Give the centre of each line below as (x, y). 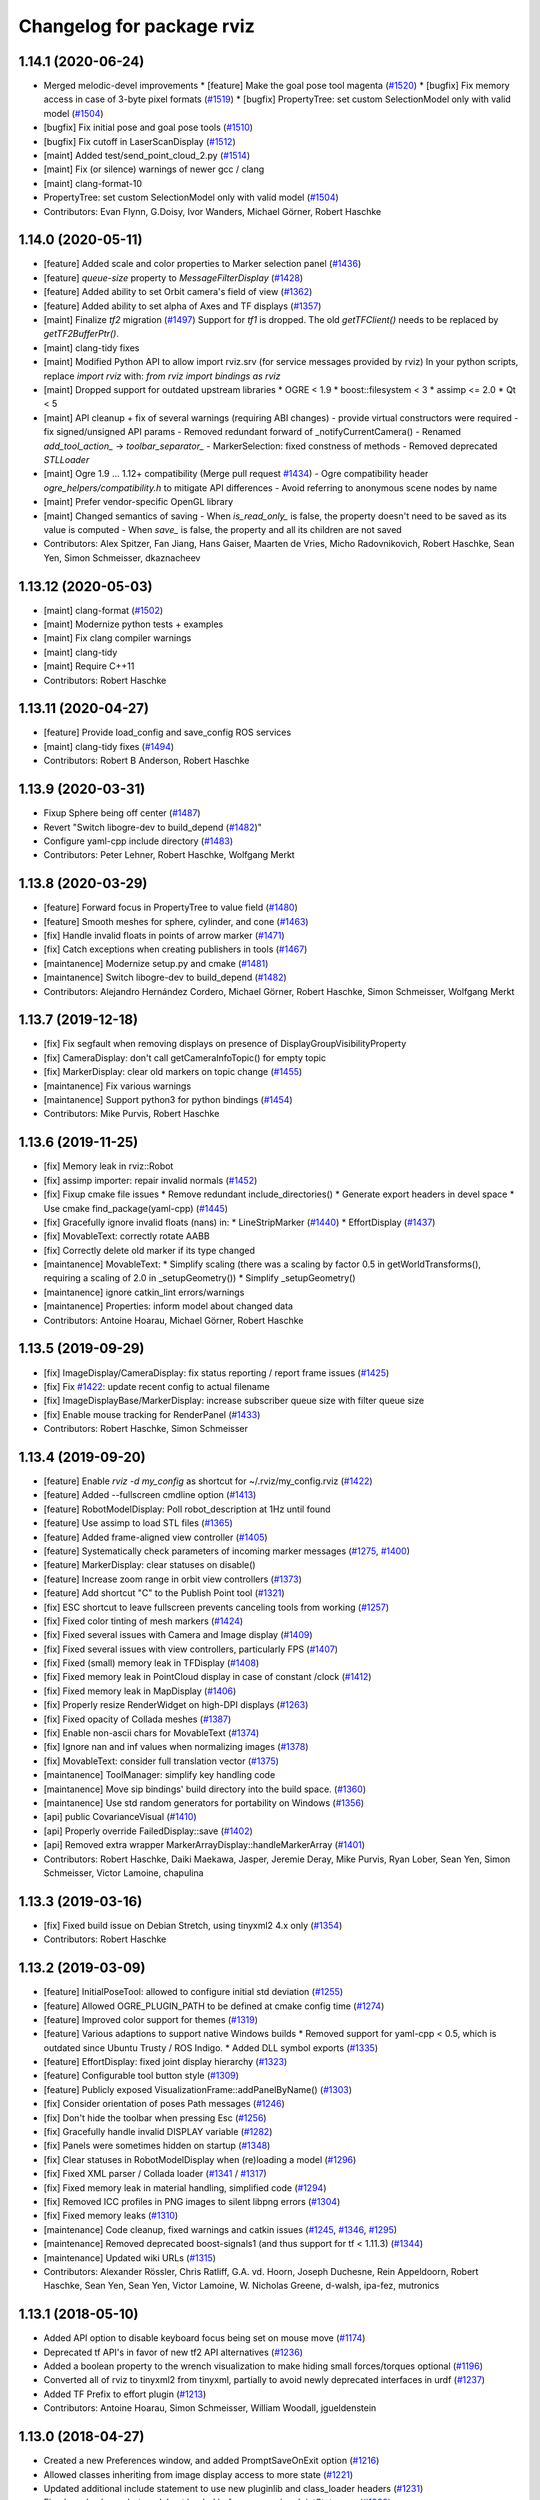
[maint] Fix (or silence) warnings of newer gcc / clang (154, 169)
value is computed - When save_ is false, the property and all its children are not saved (222, 529)
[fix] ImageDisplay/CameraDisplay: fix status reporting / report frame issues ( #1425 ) (216, 1372)
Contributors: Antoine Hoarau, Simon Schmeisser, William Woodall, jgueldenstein (210, 2408)
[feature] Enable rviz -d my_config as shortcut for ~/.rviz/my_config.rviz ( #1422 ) (208, 1481)
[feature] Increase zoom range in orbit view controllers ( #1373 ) (172, 1579)
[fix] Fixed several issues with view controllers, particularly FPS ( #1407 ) (191, 1649)
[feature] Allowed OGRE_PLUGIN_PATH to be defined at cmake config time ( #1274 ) (214, 2006)
